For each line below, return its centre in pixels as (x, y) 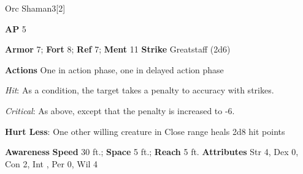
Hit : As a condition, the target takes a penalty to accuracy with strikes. (140, 90)
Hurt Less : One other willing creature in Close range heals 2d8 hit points (145, 131)
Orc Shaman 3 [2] (35, 8)
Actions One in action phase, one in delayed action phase (114, 69)
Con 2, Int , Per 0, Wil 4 (52, 163)
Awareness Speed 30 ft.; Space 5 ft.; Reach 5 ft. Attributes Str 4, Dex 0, (152, 152)
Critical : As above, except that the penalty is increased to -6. (120, 110)
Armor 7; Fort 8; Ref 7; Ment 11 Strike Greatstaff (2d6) (118, 49)
